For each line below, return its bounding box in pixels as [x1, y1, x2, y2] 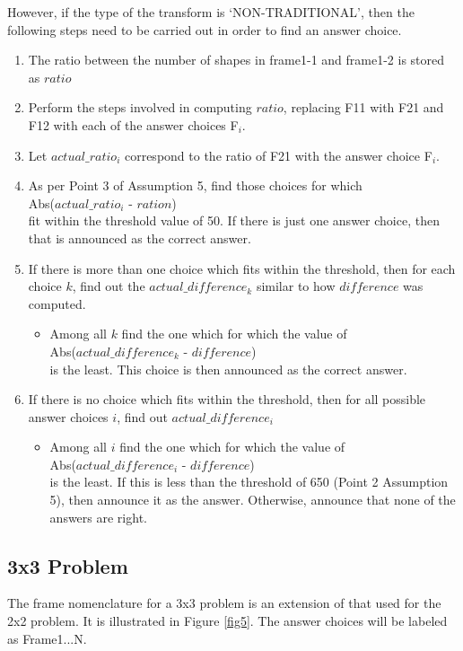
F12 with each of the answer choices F [28, 115, 239, 134]
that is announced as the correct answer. [28, 228, 251, 247]
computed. [28, 294, 86, 312]
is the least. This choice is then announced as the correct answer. [49, 359, 407, 378]
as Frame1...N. [7, 629, 87, 647]
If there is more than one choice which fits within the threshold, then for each [28, 259, 456, 277]
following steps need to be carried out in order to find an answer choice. [7, 20, 402, 39]
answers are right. [49, 507, 147, 526]
